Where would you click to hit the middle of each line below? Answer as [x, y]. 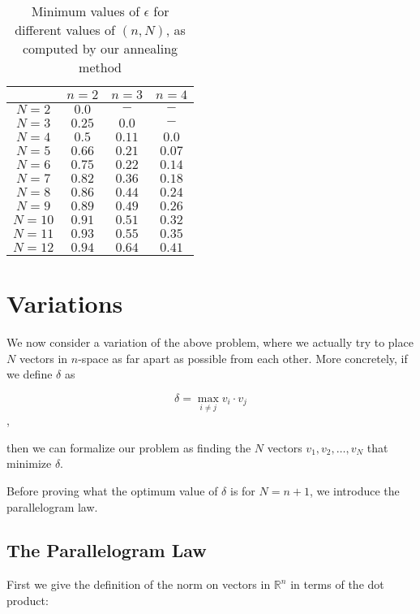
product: [28, 600]
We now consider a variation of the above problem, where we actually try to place [210, 342]
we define [30, 374]
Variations [65, 303]
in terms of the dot [337, 584]
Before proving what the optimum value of [112, 490]
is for [242, 490]
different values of [65, 30]
